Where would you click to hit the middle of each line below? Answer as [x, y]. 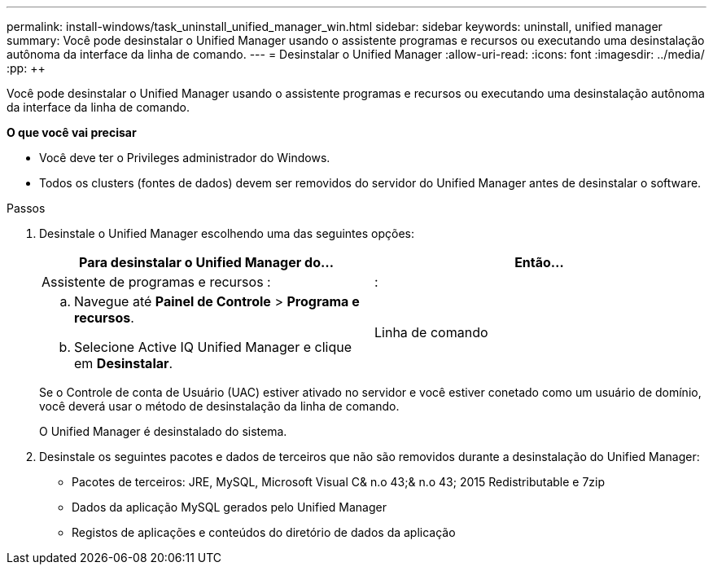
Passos [26, 208]
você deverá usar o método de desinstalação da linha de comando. [219, 406]
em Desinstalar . [124, 363]
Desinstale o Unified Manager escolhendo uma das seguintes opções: [227, 233]
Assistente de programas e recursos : [156, 282]
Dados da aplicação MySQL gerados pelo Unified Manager [229, 507]
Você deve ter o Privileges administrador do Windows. [185, 158]
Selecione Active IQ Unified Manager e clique [213, 347]
